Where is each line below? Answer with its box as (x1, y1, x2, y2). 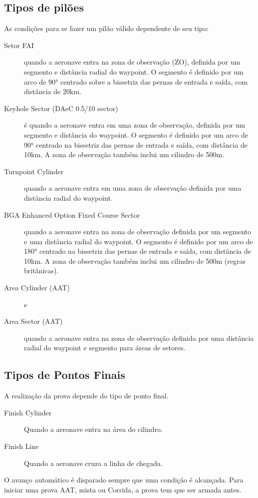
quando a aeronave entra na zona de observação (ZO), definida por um (24, 57, 241, 67)
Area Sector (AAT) (4, 316, 63, 326)
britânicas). (24, 265, 59, 276)
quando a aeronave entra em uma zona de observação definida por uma (24, 183, 242, 193)
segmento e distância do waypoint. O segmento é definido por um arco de (24, 129, 249, 140)
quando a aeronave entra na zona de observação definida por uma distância (24, 332, 254, 343)
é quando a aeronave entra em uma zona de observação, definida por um (24, 120, 246, 130)
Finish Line (4, 441, 39, 451)
